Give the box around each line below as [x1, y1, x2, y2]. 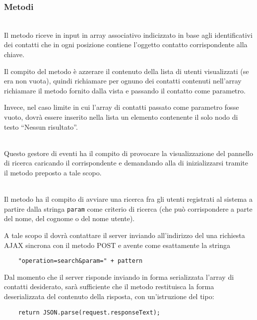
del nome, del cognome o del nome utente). [4, 213, 135, 224]
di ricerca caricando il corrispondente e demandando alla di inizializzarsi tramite [4, 158, 248, 168]
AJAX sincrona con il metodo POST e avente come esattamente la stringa [4, 240, 231, 250]
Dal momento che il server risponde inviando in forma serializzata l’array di [4, 271, 234, 282]
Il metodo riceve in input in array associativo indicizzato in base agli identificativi [4, 29, 253, 40]
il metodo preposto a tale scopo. [4, 167, 102, 177]
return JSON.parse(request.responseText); [18, 309, 160, 316]
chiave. [4, 49, 25, 59]
